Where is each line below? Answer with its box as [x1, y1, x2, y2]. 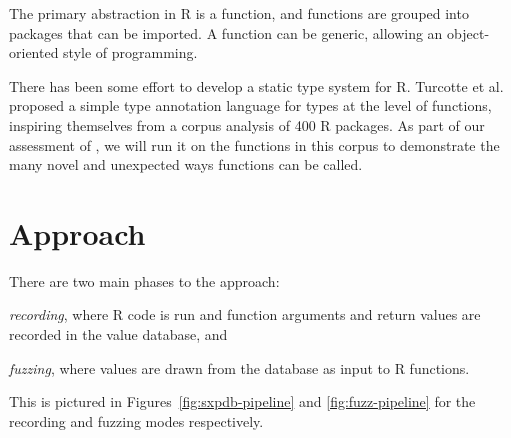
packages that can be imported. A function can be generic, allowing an [9, 22, 443, 43]
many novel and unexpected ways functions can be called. [9, 154, 363, 175]
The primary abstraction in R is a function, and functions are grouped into [9, 3, 469, 23]
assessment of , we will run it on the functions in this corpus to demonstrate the [9, 134, 500, 155]
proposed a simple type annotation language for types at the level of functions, [9, 95, 492, 116]
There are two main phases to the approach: [9, 270, 280, 291]
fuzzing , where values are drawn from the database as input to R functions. [9, 357, 470, 378]
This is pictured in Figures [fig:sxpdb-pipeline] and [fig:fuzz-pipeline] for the [9, 391, 476, 412]
